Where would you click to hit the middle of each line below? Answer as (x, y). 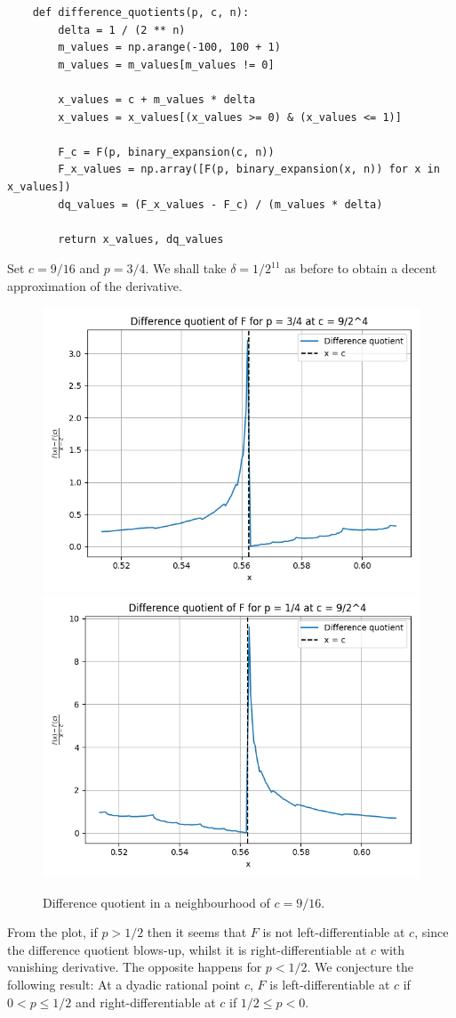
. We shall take (186, 268)
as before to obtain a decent (361, 268)
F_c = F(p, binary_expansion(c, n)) (166, 152)
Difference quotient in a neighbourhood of (156, 902)
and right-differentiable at (146, 1002)
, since (432, 932)
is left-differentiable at (330, 985)
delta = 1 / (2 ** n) (122, 30)
